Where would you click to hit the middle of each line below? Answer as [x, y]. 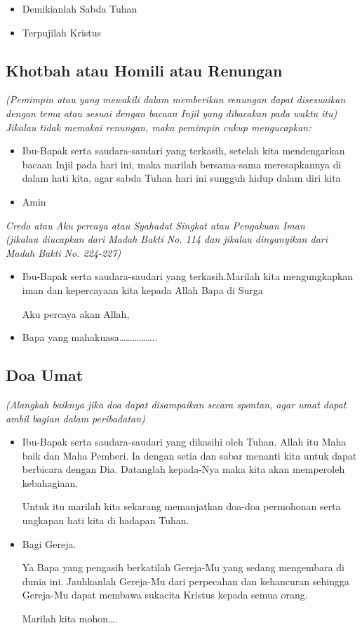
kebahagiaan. [50, 482]
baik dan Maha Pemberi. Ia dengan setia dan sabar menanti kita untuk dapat [189, 455]
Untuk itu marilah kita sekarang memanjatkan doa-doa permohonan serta [181, 506]
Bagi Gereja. [49, 543]
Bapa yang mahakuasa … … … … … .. [90, 337]
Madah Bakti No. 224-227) [63, 252]
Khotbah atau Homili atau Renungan [144, 70]
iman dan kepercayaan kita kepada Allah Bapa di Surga [142, 289]
